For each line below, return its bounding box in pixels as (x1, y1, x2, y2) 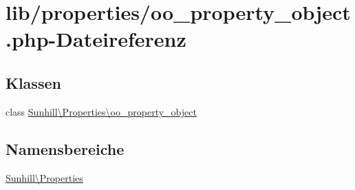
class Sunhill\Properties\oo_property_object (6, 104, 197, 118)
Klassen (6, 72, 61, 93)
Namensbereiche (6, 138, 125, 159)
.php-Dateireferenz (6, 25, 186, 53)
